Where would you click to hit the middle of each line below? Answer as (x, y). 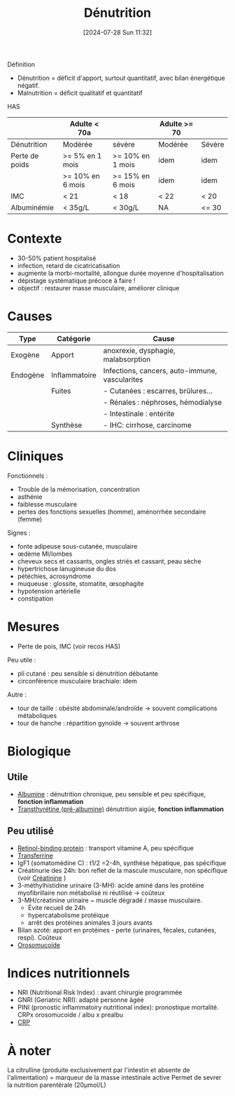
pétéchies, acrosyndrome (54, 576)
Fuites (61, 391)
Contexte (35, 239)
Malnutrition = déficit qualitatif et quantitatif (80, 93)
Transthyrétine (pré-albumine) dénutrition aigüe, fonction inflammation (121, 809)
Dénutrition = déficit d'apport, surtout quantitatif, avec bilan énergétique (121, 78)
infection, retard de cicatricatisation (69, 265)
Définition (21, 64)
